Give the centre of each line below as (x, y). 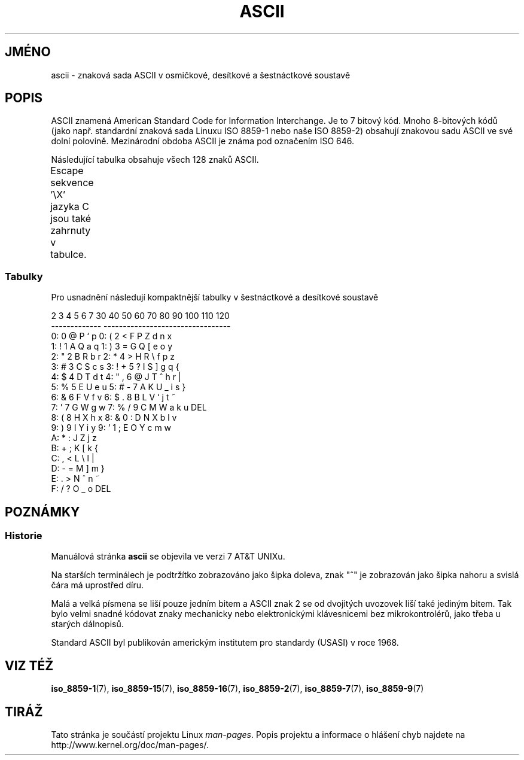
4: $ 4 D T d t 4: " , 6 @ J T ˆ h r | (116, 377)
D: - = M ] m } (78, 469)
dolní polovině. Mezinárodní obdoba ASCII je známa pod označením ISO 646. (203, 141)
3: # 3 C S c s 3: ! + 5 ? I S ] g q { (115, 367)
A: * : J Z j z (74, 438)
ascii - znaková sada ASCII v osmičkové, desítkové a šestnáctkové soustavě (201, 75)
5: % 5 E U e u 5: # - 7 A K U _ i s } (118, 387)
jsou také (71, 219)
